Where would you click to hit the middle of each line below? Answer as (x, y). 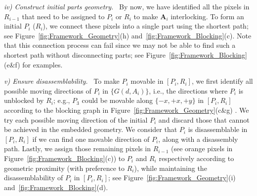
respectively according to (196, 158)
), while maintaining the (171, 168)
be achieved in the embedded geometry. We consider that (91, 129)
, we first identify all (222, 81)
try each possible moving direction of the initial (76, 119)
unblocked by (24, 100)
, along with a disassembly (198, 139)
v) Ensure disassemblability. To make (62, 81)
